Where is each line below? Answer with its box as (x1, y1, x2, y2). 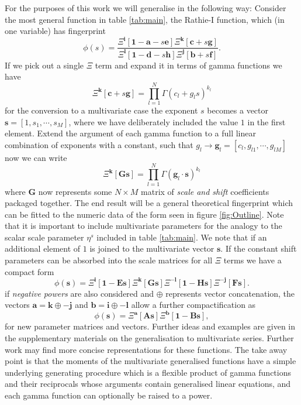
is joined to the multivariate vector (89, 242, 214, 255)
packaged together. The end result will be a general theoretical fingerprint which (5, 197, 293, 209)
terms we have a (223, 254, 282, 266)
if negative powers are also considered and (5, 287, 154, 299)
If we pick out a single (5, 59, 84, 71)
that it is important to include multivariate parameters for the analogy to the (5, 219, 282, 232)
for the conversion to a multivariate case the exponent (5, 104, 198, 116)
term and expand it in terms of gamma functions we (95, 59, 282, 71)
